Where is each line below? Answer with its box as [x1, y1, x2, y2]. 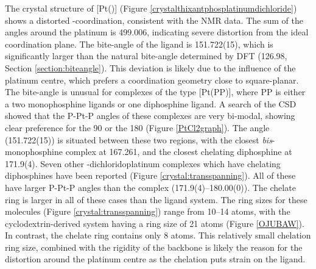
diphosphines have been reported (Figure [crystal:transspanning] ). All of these [5, 169, 296, 182]
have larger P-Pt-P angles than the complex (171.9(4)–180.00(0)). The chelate [5, 181, 296, 193]
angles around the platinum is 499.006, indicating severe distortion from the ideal [5, 26, 309, 38]
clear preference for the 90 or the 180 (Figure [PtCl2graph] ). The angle [5, 121, 270, 134]
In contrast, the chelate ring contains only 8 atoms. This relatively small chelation [5, 229, 311, 242]
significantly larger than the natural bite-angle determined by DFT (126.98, [5, 49, 287, 62]
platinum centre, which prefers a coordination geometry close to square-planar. [5, 73, 299, 86]
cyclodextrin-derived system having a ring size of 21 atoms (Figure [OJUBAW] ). [5, 217, 304, 229]
